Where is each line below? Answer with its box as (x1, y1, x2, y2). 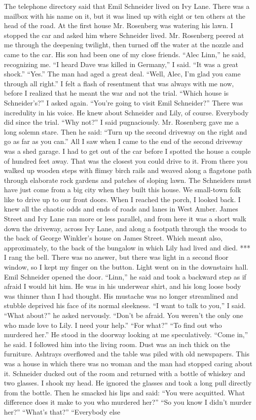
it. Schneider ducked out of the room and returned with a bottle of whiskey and (4, 368, 246, 378)
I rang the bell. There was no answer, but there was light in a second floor (4, 252, 229, 262)
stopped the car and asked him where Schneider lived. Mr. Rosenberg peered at (4, 30, 244, 40)
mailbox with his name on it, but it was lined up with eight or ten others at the (4, 10, 246, 21)
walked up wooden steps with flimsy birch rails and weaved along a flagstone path (4, 165, 252, 175)
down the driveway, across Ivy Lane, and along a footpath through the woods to (4, 223, 247, 233)
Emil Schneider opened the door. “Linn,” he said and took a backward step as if (4, 271, 247, 281)
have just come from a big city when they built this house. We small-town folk (4, 184, 241, 195)
